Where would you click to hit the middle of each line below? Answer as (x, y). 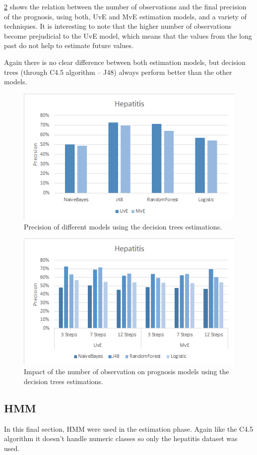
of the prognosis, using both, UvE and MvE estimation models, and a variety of (125, 16)
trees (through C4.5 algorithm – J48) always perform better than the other (118, 72)
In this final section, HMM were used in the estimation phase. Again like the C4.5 (129, 428)
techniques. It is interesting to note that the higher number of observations (118, 26)
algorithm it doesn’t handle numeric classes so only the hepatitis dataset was (121, 438)
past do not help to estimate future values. (69, 45)
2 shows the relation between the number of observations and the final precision (125, 6)
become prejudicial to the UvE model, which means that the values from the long (128, 35)
